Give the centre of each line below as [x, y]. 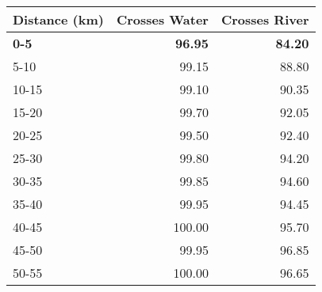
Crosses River [265, 19]
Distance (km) [58, 19]
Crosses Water [162, 19]
